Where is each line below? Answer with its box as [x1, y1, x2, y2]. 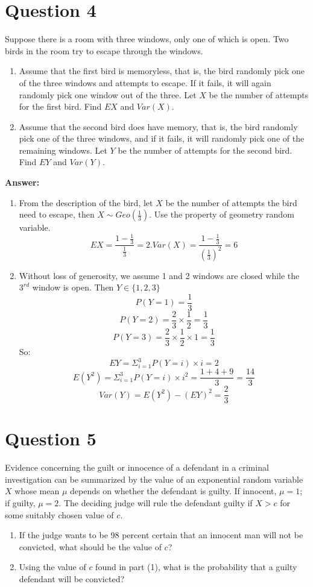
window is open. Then [32, 281, 114, 293]
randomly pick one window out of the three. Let [19, 88, 197, 101]
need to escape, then [19, 208, 95, 221]
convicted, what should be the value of [19, 540, 162, 553]
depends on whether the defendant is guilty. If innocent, [69, 485, 277, 497]
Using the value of [19, 560, 86, 573]
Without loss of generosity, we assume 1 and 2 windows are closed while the [19, 269, 300, 281]
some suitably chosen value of [5, 508, 114, 521]
